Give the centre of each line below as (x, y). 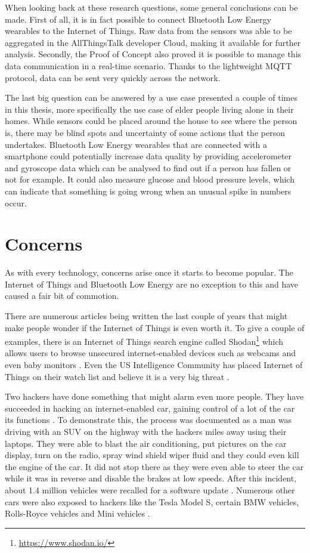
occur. (16, 203)
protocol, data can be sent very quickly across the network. (113, 77)
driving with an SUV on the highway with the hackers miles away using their (146, 431)
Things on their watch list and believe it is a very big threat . (117, 376)
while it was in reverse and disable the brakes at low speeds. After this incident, (151, 478)
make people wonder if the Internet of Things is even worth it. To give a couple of (155, 327)
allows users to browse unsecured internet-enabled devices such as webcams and (151, 353)
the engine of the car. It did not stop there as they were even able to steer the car (154, 466)
